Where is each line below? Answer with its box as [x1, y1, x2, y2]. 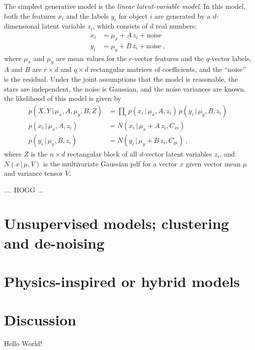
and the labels [66, 10, 109, 21]
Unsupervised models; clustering [4, 213, 229, 233]
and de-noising [4, 232, 105, 253]
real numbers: [156, 21, 197, 31]
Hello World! [4, 338, 42, 349]
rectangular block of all [67, 148, 137, 159]
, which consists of [93, 21, 148, 31]
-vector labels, [209, 53, 252, 63]
